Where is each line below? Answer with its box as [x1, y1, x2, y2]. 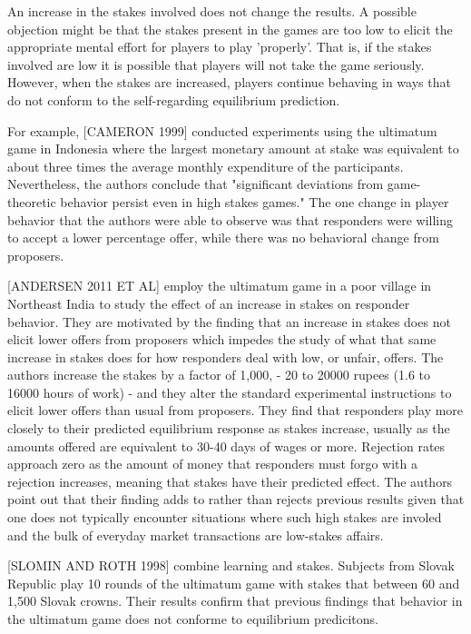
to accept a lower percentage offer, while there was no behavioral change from [7, 228, 439, 247]
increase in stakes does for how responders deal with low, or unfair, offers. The [7, 347, 444, 366]
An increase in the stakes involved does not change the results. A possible [7, 2, 417, 20]
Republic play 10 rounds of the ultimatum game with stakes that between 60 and [7, 573, 460, 592]
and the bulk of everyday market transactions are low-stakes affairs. [7, 525, 384, 544]
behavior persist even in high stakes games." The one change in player [60, 192, 449, 211]
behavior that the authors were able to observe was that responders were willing [7, 210, 454, 229]
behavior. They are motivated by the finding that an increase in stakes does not [7, 312, 451, 331]
